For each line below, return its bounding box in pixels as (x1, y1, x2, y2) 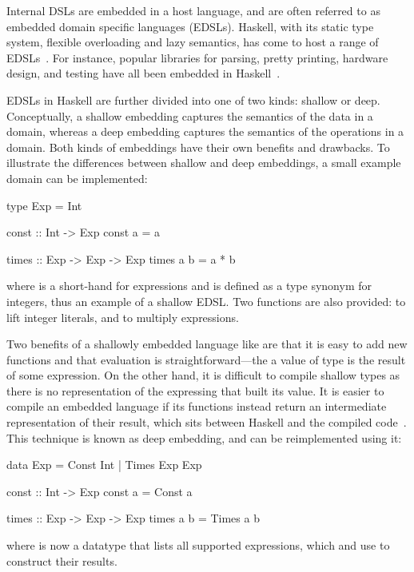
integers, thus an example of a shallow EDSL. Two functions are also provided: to (6, 292, 406, 309)
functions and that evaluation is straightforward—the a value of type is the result (6, 351, 406, 367)
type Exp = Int (6, 197, 82, 213)
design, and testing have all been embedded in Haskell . (6, 65, 281, 81)
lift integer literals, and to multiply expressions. (6, 308, 239, 325)
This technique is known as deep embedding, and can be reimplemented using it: (6, 429, 402, 446)
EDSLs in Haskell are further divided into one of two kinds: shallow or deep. (6, 91, 380, 108)
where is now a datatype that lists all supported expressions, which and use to (6, 537, 390, 554)
